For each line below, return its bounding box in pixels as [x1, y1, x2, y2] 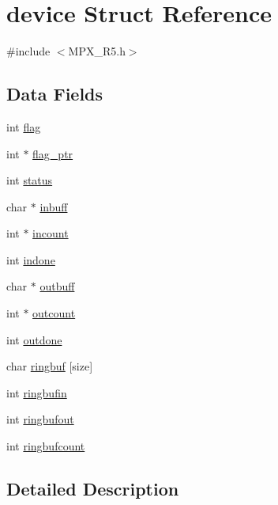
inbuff [39, 198, 68, 215]
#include [6, 43, 51, 59]
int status [6, 172, 53, 188]
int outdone [6, 331, 62, 347]
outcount [32, 305, 76, 321]
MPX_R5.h [68, 43, 126, 59]
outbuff [39, 278, 75, 294]
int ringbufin [6, 384, 67, 401]
